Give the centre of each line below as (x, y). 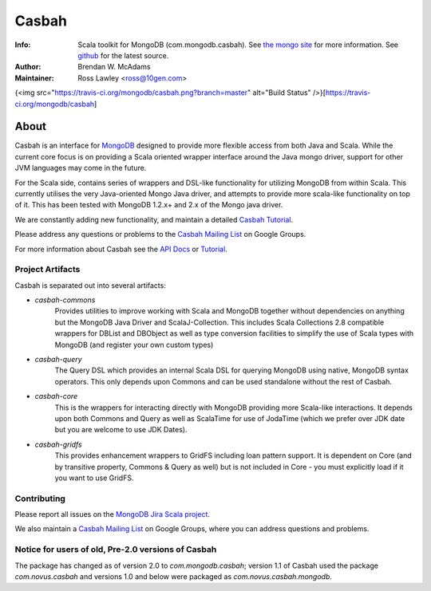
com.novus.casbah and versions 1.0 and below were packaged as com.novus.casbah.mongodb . (174, 576)
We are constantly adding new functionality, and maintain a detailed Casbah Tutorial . (154, 219)
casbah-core (56, 396)
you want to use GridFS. (94, 478)
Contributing (40, 498)
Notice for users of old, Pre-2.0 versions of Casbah (116, 550)
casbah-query (59, 360)
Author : (28, 67)
